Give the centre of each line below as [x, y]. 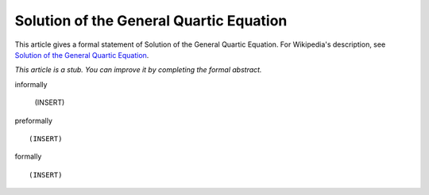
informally [31, 84]
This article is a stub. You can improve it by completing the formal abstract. [138, 70]
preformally [34, 120]
